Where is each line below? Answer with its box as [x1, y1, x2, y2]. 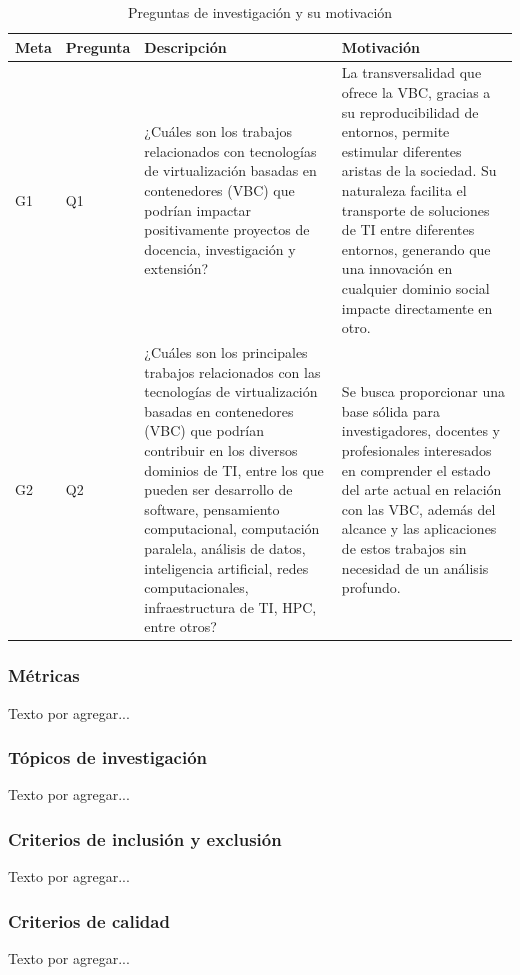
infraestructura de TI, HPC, [144, 596, 317, 617]
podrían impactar [144, 199, 252, 220]
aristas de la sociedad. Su [341, 160, 497, 181]
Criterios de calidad [8, 908, 170, 933]
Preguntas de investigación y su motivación [127, 2, 393, 22]
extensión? [144, 258, 209, 279]
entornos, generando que [341, 238, 491, 259]
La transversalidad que [341, 62, 482, 83]
